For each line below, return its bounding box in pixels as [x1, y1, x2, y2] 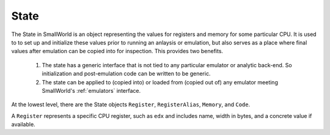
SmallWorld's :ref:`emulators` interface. [42, 87, 141, 94]
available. [11, 121, 36, 128]
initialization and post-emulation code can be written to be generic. [42, 70, 211, 78]
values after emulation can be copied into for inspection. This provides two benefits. [11, 48, 223, 55]
